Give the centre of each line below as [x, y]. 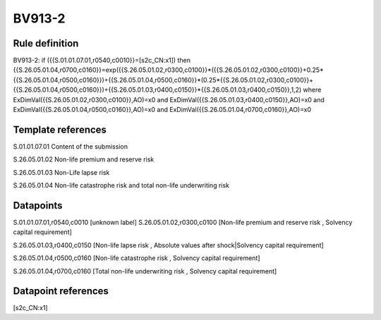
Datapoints [38, 205]
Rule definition [46, 43]
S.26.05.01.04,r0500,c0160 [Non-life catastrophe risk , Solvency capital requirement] [137, 258]
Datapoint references [61, 291]
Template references [60, 129]
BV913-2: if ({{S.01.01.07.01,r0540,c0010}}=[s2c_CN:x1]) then [102, 61]
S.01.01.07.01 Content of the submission [71, 146]
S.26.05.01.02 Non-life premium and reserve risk [84, 159]
